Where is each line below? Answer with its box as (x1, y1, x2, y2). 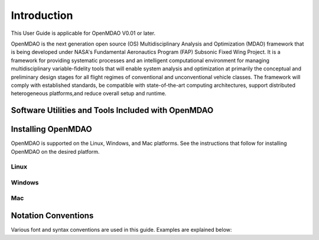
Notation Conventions (11, 210, 94, 221)
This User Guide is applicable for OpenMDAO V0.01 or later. (11, 30, 156, 37)
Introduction (11, 9, 73, 22)
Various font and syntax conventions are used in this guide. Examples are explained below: (11, 226, 232, 233)
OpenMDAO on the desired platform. (11, 148, 100, 155)
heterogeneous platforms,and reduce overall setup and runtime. (11, 90, 167, 97)
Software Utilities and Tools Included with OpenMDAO (11, 105, 214, 115)
